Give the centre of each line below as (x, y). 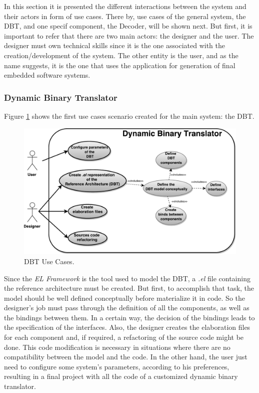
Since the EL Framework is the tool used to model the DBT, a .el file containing (127, 278)
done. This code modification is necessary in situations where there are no (117, 347)
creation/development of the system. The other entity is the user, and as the (121, 55)
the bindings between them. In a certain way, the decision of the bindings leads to (129, 317)
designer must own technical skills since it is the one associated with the (114, 45)
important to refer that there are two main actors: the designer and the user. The (129, 35)
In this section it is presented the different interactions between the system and (125, 6)
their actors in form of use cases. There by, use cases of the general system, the (125, 16)
